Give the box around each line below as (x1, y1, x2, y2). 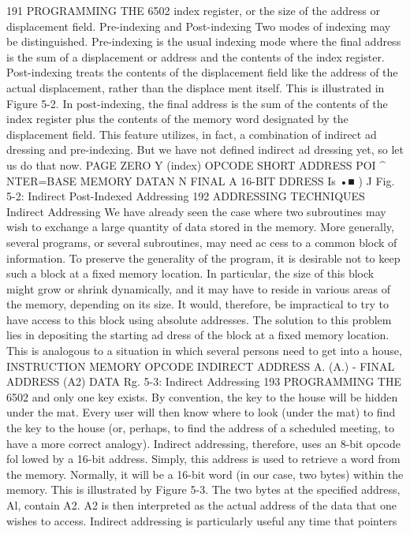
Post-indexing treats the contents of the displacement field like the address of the (6, 64, 398, 80)
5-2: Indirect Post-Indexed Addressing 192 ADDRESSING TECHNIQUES (6, 188, 365, 204)
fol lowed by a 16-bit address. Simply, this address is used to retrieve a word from (6, 450, 401, 467)
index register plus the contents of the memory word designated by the (6, 110, 348, 127)
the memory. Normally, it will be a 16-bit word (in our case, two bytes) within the (6, 465, 404, 482)
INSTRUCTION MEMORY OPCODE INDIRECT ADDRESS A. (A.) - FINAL (6, 357, 395, 374)
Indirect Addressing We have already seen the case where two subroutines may (6, 203, 386, 219)
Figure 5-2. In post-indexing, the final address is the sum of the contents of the (6, 95, 388, 111)
